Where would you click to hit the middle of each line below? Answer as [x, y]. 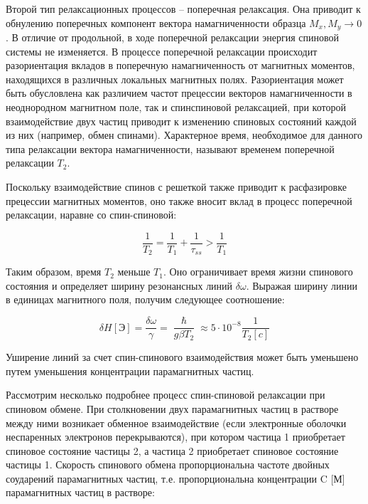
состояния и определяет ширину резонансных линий [119, 285]
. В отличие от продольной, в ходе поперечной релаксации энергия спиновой [172, 37]
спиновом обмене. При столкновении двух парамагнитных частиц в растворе [172, 408]
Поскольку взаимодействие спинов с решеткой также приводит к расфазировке [176, 186]
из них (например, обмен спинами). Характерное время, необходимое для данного [184, 135]
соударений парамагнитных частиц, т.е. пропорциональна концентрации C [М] [175, 478]
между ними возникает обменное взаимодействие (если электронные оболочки [176, 422]
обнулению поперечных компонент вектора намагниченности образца [156, 22]
